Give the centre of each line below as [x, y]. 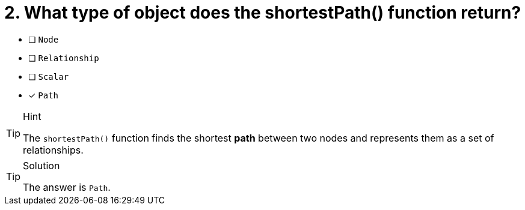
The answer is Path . [67, 187]
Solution [41, 165]
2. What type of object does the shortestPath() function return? [263, 13]
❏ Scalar [49, 76]
